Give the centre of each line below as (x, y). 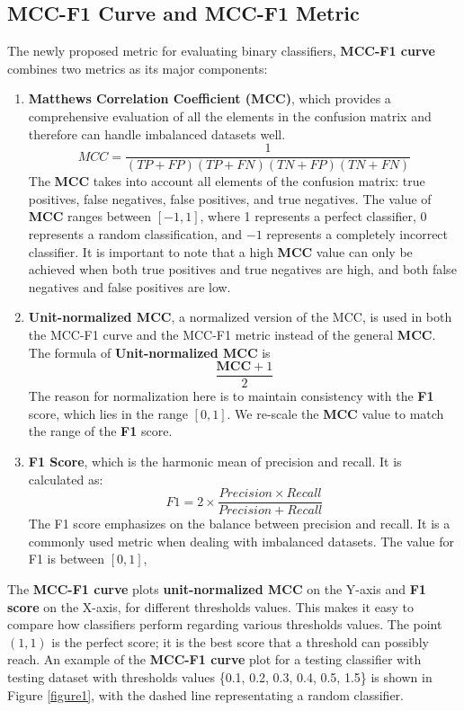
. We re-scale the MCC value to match (335, 413)
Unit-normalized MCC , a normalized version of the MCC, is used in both (240, 317)
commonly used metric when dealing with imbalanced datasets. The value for (241, 541)
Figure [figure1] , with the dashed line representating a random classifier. (205, 694)
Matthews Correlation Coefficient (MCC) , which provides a (210, 98)
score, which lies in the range (108, 413)
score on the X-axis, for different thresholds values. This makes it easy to (210, 606)
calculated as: (66, 479)
